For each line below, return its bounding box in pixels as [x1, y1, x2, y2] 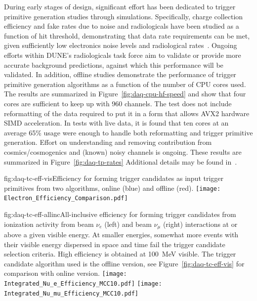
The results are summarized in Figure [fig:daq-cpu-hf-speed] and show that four [4, 88, 246, 99]
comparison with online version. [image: [4, 268, 127, 278]
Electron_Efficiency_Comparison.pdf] [4, 195, 128, 202]
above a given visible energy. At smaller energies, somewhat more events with [4, 229, 239, 240]
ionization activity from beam [4, 218, 94, 229]
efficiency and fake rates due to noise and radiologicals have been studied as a [4, 21, 239, 31]
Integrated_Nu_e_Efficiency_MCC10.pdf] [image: [4, 280, 162, 288]
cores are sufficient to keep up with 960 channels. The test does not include [4, 98, 232, 108]
